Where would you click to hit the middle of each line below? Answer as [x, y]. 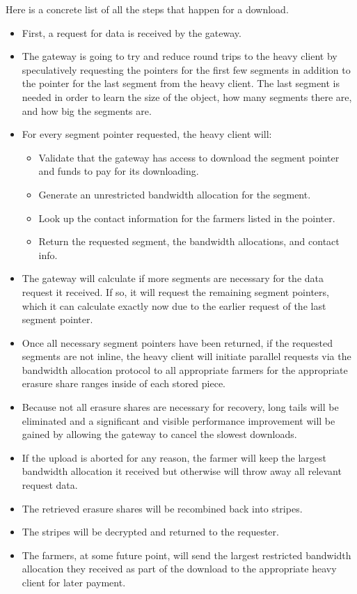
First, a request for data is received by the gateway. [132, 32]
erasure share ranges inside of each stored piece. [124, 383]
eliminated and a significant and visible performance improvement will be [178, 420]
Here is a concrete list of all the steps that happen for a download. [147, 9]
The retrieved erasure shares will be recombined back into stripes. [162, 508]
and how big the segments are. [87, 110]
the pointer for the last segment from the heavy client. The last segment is [181, 83]
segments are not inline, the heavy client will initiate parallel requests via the [187, 356]
